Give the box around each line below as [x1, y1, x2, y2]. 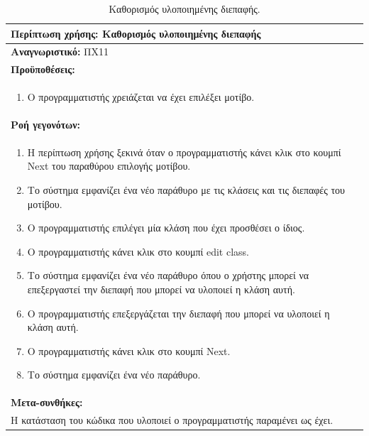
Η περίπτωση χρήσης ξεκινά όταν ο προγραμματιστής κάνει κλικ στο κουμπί [27, 144, 341, 159]
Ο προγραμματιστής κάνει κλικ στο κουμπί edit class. [27, 244, 249, 258]
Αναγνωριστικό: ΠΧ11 [11, 44, 109, 59]
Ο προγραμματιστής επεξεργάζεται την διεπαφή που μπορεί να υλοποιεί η [27, 305, 330, 320]
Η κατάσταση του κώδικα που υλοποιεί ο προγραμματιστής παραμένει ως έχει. [11, 413, 334, 427]
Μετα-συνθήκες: [11, 395, 83, 410]
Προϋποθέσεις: [11, 62, 75, 77]
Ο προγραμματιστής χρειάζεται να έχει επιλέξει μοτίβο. [27, 89, 255, 104]
